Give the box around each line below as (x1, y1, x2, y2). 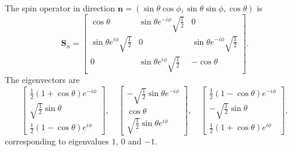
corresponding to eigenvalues (5, 135, 109, 147)
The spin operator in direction (5, 2, 115, 14)
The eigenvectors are (5, 73, 80, 86)
